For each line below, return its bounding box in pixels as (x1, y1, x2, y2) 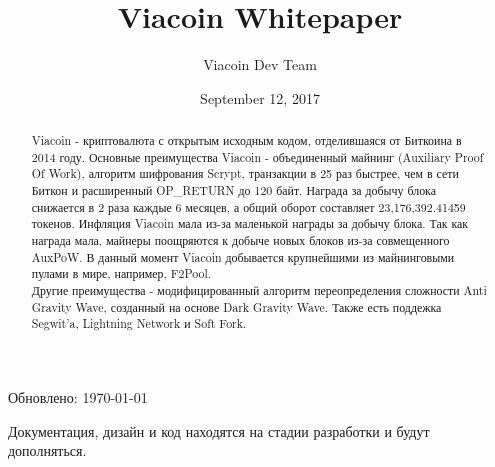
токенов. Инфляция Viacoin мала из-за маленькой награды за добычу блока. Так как (31, 215, 469, 232)
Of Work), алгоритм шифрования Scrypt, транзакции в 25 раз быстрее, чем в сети (31, 165, 459, 182)
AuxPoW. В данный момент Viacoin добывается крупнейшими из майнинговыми (31, 248, 455, 265)
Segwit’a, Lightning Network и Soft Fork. (31, 315, 247, 332)
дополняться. (8, 440, 87, 461)
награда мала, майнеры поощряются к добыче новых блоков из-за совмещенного (31, 232, 450, 249)
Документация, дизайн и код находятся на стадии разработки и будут (8, 420, 430, 441)
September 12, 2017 (200, 87, 320, 108)
